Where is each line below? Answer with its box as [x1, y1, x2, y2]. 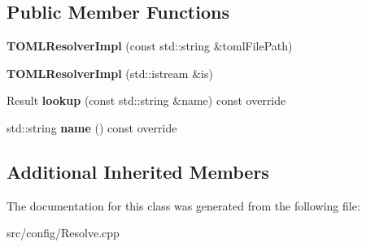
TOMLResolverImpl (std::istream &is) [7, 64, 213, 81]
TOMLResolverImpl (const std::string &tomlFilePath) [7, 37, 293, 54]
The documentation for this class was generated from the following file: [7, 197, 360, 214]
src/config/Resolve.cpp [7, 224, 120, 241]
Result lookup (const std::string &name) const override [7, 92, 286, 109]
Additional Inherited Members [7, 158, 269, 184]
